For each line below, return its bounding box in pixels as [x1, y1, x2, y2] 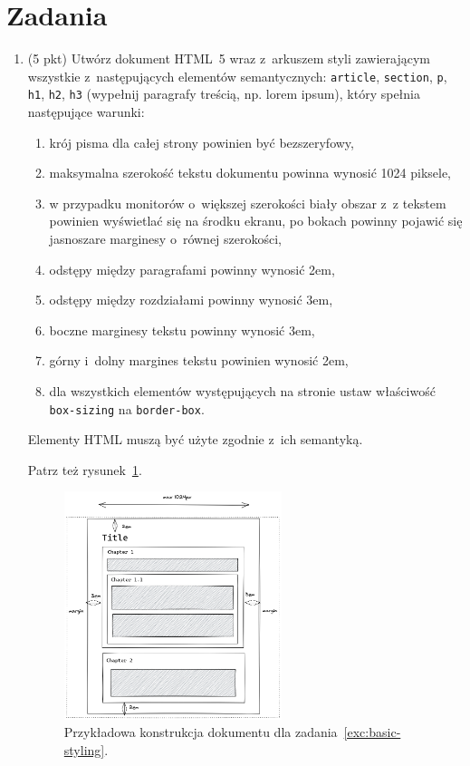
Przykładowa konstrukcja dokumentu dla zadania [63, 722, 338, 742]
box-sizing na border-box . [49, 399, 205, 418]
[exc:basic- [343, 722, 401, 742]
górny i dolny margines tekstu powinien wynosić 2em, [49, 351, 349, 370]
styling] [63, 740, 105, 759]
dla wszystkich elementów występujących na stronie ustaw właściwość [49, 381, 436, 400]
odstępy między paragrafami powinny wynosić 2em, [49, 259, 335, 278]
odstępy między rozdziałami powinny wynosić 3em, [49, 290, 333, 309]
